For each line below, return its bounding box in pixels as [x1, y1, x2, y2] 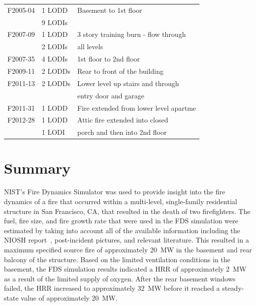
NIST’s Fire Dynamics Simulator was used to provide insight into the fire [4, 186, 225, 197]
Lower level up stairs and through [77, 78, 179, 88]
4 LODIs [41, 54, 68, 64]
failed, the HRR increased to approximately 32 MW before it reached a [4, 283, 220, 293]
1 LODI [41, 127, 65, 137]
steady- [222, 283, 244, 293]
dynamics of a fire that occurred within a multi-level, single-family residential [4, 196, 237, 206]
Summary [4, 158, 71, 178]
